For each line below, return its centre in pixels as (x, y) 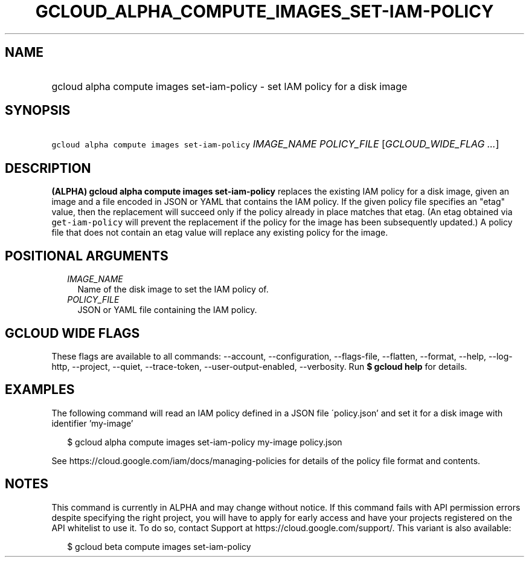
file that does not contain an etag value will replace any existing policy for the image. (220, 233)
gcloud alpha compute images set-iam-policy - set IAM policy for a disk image (229, 86)
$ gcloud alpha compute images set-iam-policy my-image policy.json (205, 442)
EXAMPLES (40, 390)
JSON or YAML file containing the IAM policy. (167, 310)
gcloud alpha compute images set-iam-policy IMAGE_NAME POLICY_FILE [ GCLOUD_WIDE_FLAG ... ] (275, 144)
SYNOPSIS (38, 111)
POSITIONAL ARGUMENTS (87, 256)
